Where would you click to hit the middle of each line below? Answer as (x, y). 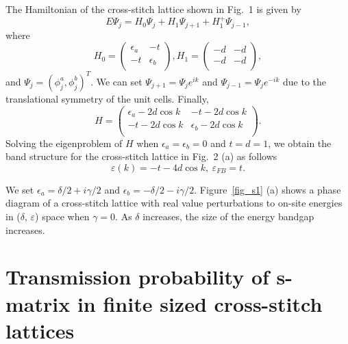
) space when (62, 216)
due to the (305, 81)
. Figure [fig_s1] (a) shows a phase (268, 189)
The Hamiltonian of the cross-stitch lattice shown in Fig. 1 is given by (153, 9)
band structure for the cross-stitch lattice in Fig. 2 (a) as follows (141, 156)
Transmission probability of (137, 277)
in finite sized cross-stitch (200, 303)
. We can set (116, 81)
